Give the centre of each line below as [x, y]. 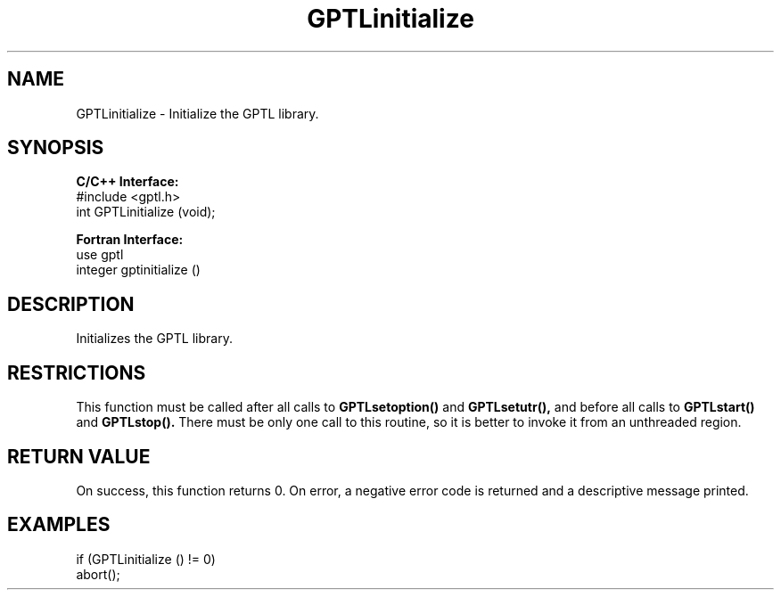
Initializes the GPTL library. [154, 339]
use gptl [100, 255]
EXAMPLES [59, 525]
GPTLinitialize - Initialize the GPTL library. [197, 113]
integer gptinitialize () [138, 270]
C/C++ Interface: [127, 182]
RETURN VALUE [79, 456]
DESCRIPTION [71, 304]
